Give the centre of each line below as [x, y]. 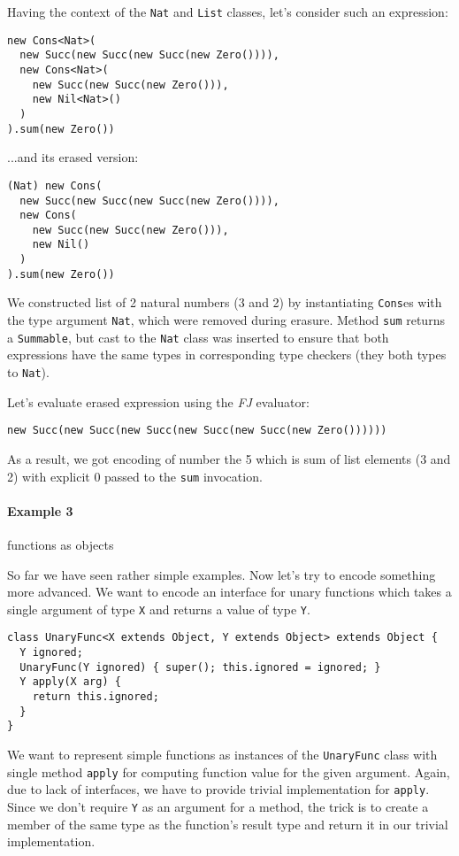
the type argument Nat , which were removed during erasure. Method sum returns [226, 320]
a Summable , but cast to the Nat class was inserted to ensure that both [198, 337]
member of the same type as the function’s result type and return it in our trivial [228, 824]
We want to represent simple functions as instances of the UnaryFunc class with [222, 754]
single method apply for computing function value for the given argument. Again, [229, 771]
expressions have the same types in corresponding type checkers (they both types [227, 355]
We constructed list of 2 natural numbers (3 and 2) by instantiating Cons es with [225, 302]
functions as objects [61, 544]
